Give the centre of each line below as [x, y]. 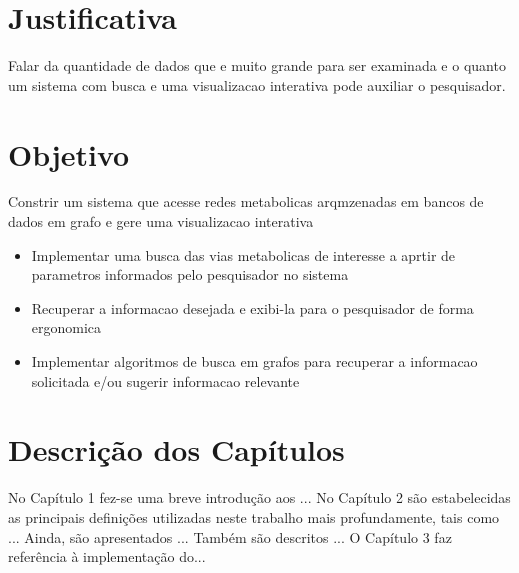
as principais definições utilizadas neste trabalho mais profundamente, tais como [254, 516]
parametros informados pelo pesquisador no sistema [190, 274]
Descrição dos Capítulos [176, 449]
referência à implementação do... [107, 556]
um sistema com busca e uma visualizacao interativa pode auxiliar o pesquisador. [257, 84]
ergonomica [66, 327]
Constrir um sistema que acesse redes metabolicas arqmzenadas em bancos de [246, 201]
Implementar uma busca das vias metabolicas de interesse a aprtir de [243, 254]
